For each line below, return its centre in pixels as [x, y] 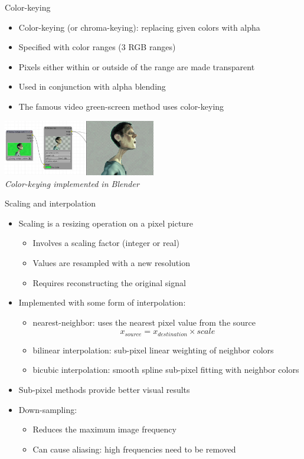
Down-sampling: [48, 409]
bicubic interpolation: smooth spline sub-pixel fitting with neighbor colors [166, 370]
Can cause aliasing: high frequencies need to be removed [134, 449]
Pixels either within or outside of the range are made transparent [137, 66]
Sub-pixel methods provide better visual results [104, 389]
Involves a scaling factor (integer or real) [106, 243]
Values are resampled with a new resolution [111, 262]
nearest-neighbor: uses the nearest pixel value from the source [144, 322]
